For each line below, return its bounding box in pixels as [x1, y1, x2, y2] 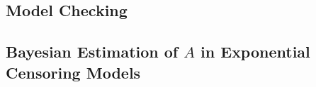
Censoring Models [6, 61, 141, 83]
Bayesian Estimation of [6, 41, 179, 62]
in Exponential [201, 41, 310, 62]
